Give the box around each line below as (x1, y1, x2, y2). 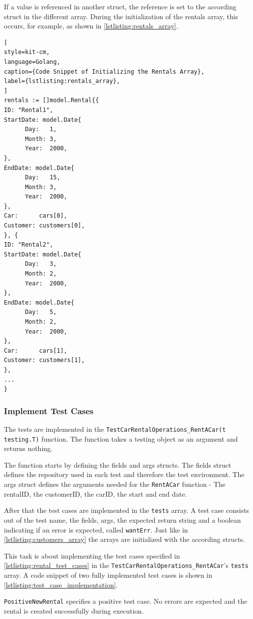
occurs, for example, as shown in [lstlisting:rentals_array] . (4, 21, 178, 31)
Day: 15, (25, 174, 60, 181)
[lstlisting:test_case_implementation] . (4, 579, 118, 590)
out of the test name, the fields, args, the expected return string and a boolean (4, 514, 241, 525)
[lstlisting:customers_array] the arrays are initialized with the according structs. (4, 534, 245, 544)
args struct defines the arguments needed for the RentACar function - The (4, 479, 225, 489)
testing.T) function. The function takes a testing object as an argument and (4, 433, 238, 444)
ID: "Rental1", (4, 106, 54, 113)
